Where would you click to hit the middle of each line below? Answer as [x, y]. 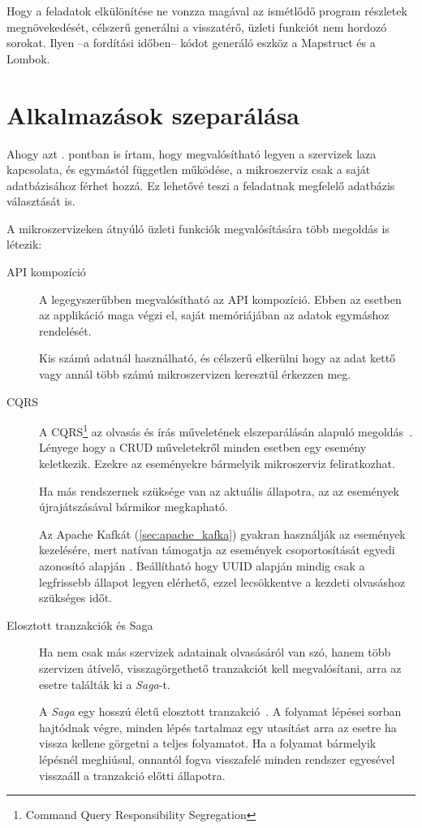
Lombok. [28, 58]
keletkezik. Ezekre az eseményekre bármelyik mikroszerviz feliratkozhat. [217, 464]
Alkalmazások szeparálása [153, 114]
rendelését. [65, 330]
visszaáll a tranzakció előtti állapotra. [132, 775]
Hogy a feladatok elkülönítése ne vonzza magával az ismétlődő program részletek [207, 11]
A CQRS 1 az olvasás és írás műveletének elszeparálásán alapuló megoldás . [226, 430]
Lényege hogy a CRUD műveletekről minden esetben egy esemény [203, 447]
